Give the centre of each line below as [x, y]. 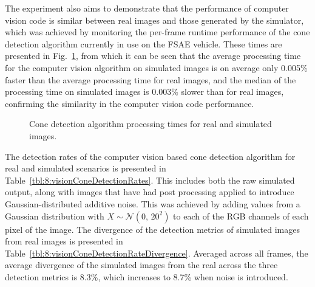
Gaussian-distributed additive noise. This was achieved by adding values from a [153, 203]
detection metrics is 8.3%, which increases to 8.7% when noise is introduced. [147, 276]
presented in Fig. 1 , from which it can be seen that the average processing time [153, 56]
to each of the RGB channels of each [241, 216]
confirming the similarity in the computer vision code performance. [130, 103]
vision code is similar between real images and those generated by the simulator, [154, 20]
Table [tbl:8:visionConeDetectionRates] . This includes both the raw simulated [150, 180]
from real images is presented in [64, 241]
